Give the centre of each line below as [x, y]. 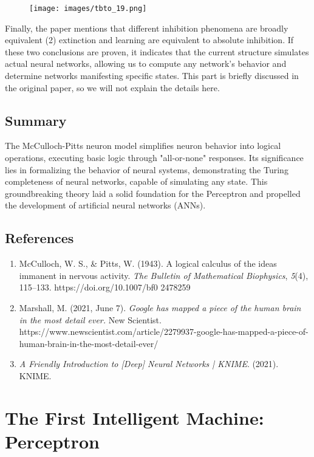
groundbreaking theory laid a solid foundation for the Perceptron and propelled [153, 193]
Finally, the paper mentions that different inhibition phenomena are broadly [147, 28]
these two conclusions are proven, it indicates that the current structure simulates [157, 51]
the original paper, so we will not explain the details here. [112, 87]
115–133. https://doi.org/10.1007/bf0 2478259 [105, 287]
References [39, 238]
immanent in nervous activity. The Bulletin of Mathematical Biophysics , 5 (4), [164, 275]
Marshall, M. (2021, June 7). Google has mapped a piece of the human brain [160, 307]
